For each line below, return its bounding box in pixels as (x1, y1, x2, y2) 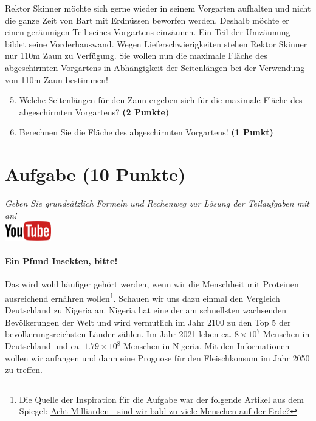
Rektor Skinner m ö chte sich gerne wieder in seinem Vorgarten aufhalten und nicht (5, 2, 311, 14)
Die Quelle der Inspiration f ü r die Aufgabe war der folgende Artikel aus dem (19, 392, 304, 405)
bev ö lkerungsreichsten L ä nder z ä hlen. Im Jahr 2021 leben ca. (5, 327, 232, 340)
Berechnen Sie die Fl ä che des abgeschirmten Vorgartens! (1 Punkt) (19, 126, 273, 139)
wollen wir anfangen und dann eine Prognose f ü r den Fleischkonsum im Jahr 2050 (5, 351, 310, 364)
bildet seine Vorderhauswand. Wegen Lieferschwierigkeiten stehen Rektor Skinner (5, 37, 307, 50)
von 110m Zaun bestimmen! (5, 73, 109, 86)
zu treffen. (5, 363, 43, 376)
